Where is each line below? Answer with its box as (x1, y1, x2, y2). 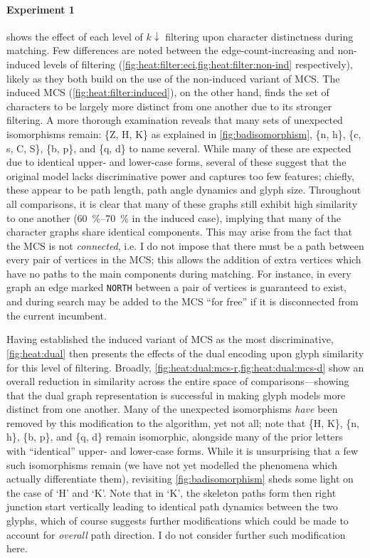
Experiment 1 (6, 1, 75, 16)
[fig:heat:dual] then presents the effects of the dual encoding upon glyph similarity (6, 345, 364, 360)
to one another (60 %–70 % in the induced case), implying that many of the (6, 210, 341, 225)
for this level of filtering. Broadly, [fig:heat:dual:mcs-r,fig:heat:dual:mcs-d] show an (6, 359, 364, 374)
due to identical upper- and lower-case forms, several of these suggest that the (6, 154, 347, 169)
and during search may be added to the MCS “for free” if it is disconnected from (6, 294, 359, 309)
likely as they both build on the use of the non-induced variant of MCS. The (6, 70, 340, 85)
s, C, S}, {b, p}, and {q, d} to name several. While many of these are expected (6, 140, 351, 155)
